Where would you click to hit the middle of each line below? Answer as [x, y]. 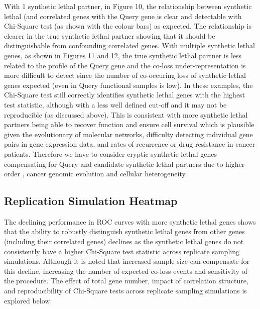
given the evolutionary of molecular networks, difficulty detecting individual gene [128, 134]
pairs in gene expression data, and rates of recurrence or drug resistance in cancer [130, 144]
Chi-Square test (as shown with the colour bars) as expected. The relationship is [128, 26]
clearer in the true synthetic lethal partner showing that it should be [110, 35]
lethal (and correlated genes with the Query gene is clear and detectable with [123, 16]
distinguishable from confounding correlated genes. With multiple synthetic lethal [129, 45]
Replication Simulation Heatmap [91, 201]
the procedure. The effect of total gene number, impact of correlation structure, [126, 281]
